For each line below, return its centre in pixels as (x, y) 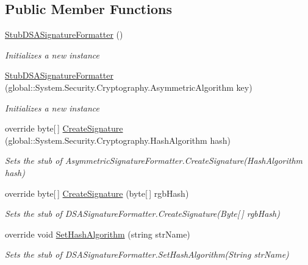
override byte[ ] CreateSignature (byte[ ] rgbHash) (97, 193)
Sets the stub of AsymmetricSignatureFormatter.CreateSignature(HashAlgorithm (154, 161)
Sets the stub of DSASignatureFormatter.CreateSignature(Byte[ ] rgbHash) (142, 214)
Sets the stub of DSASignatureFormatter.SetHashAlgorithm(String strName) (147, 254)
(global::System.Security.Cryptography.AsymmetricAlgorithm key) (129, 87)
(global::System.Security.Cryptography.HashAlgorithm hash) (118, 140)
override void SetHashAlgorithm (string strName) (98, 234)
